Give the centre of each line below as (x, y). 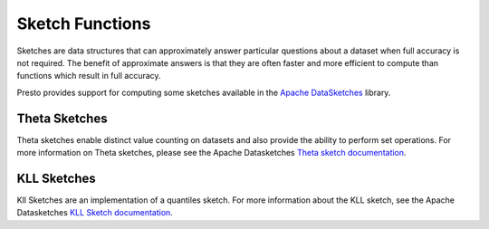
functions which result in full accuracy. (89, 76)
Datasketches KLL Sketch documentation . (95, 213)
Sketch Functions (84, 24)
